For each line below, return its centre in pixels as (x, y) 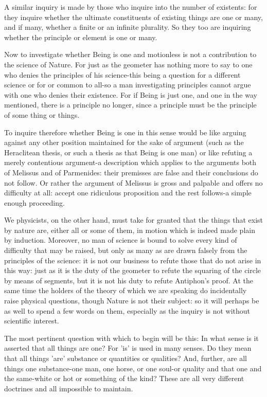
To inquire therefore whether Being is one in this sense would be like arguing (125, 132)
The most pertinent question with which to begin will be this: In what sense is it (131, 338)
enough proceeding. (34, 202)
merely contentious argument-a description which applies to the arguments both (130, 162)
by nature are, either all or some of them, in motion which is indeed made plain (130, 230)
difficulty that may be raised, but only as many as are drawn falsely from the (126, 250)
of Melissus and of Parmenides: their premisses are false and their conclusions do (131, 172)
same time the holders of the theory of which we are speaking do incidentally (126, 290)
